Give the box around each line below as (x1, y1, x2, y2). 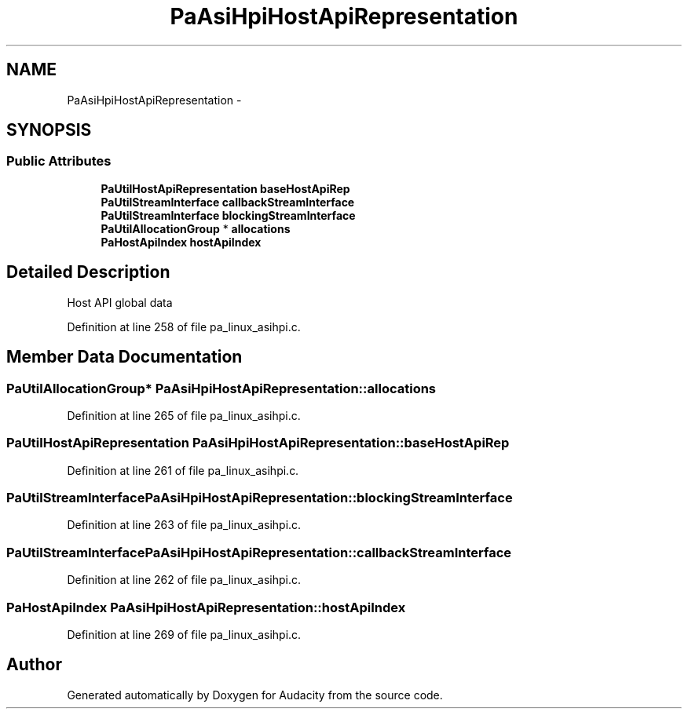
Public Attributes (6, 153, 112, 170)
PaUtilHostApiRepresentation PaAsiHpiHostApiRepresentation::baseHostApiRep (6, 435, 510, 451)
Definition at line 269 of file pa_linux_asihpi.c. (67, 627, 302, 641)
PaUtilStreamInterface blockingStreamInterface (101, 208, 356, 222)
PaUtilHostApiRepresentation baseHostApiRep (101, 181, 350, 195)
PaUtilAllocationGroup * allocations (101, 221, 291, 235)
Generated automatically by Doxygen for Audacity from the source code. (67, 688, 443, 702)
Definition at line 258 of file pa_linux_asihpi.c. (67, 319, 301, 334)
